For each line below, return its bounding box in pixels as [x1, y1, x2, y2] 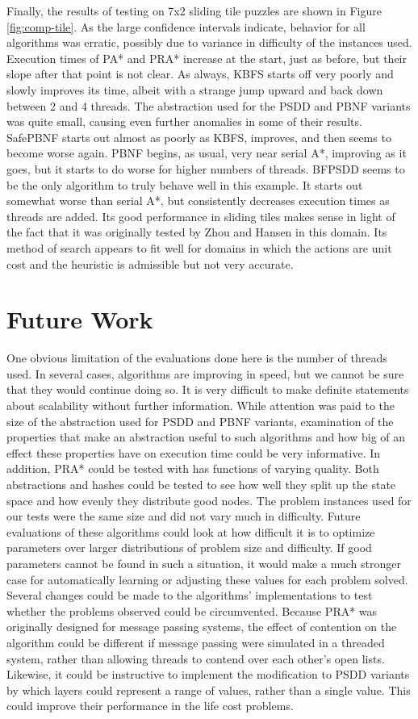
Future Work [6, 303, 153, 336]
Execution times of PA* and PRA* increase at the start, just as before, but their [6, 49, 407, 66]
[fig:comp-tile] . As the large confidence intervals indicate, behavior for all [6, 18, 366, 35]
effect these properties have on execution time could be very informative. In [6, 444, 381, 461]
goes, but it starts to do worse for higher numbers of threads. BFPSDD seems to [6, 160, 405, 177]
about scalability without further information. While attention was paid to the [6, 397, 395, 413]
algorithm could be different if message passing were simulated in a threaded [6, 633, 385, 650]
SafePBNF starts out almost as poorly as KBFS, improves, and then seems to [6, 128, 391, 145]
